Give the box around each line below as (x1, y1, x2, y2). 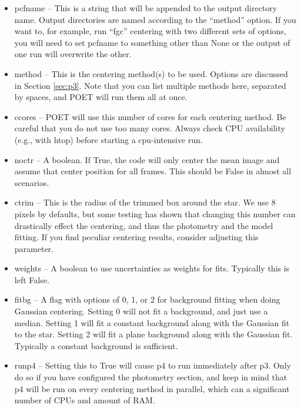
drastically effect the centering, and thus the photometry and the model (14, 219, 273, 231)
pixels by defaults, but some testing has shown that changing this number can (14, 207, 296, 220)
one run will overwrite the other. (14, 48, 132, 60)
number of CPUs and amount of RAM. (14, 394, 155, 406)
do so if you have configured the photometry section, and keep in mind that (14, 371, 287, 383)
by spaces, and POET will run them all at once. (14, 91, 188, 103)
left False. (14, 273, 49, 286)
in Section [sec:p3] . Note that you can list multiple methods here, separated (14, 79, 286, 91)
